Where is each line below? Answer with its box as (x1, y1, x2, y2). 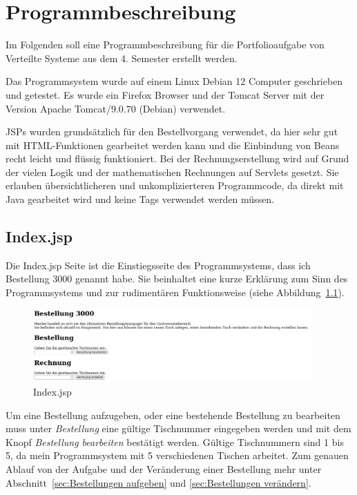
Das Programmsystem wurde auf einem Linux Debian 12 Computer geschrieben (6, 74, 343, 88)
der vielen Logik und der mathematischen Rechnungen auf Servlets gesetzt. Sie (6, 164, 339, 179)
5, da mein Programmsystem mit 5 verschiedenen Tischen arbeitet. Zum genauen (6, 448, 349, 463)
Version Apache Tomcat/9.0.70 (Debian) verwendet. (6, 101, 226, 115)
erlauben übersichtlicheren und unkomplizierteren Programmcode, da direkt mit (6, 178, 344, 193)
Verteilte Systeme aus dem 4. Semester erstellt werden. (6, 50, 238, 65)
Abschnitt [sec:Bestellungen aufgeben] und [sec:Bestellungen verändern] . (6, 475, 311, 489)
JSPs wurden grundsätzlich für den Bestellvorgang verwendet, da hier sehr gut (6, 124, 338, 139)
